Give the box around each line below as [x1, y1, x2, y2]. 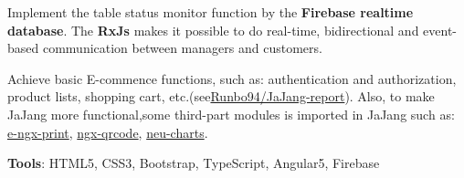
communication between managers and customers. [42, 38, 322, 58]
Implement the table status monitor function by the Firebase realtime [7, 3, 414, 21]
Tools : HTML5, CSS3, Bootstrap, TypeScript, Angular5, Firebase [7, 153, 380, 173]
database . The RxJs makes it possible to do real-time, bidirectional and [7, 20, 419, 39]
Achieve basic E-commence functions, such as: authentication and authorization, [7, 68, 457, 88]
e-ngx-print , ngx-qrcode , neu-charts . [7, 122, 208, 141]
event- [423, 20, 458, 39]
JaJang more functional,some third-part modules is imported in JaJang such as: [7, 104, 455, 123]
